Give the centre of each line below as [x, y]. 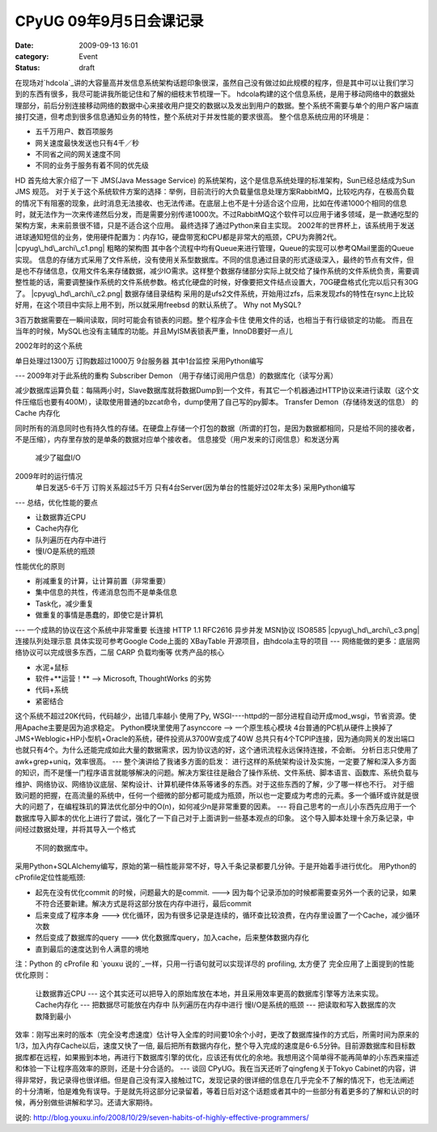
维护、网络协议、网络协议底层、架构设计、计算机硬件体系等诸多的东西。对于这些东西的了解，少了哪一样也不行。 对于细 [214, 784]
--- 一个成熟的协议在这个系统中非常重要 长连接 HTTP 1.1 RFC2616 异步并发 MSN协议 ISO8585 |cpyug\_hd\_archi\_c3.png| [217, 630]
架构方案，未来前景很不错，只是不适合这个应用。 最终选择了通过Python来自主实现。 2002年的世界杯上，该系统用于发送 [215, 226]
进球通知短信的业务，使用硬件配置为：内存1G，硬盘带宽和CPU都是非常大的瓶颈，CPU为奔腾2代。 [178, 237]
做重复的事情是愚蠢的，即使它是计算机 [99, 615]
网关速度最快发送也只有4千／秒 [87, 142]
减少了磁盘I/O [58, 458]
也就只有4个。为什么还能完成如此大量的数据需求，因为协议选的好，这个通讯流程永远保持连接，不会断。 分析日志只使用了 [216, 750]
